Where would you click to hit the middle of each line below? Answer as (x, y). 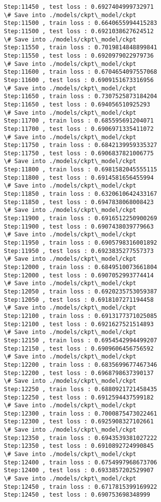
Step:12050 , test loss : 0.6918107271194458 (79, 300)
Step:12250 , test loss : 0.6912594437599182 (79, 397)
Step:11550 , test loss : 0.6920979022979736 (79, 55)
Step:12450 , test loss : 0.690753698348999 (77, 495)
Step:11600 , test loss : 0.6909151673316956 (79, 80)
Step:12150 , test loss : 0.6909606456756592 (79, 348)
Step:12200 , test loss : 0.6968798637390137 (79, 373)
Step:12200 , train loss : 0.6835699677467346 (80, 365)
